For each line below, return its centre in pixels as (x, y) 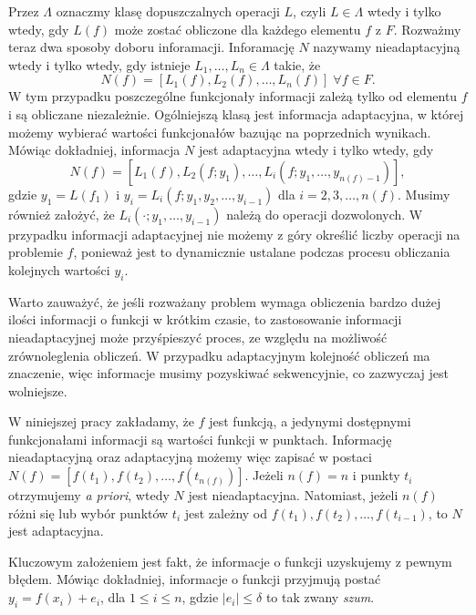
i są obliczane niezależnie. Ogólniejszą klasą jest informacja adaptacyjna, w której (236, 113)
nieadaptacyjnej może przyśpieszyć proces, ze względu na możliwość (198, 337)
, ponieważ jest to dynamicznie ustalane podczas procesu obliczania (262, 252)
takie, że (297, 64)
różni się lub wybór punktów (88, 512)
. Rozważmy (427, 29)
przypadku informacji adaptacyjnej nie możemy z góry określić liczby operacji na (234, 234)
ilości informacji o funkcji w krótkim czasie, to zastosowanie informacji (205, 319)
